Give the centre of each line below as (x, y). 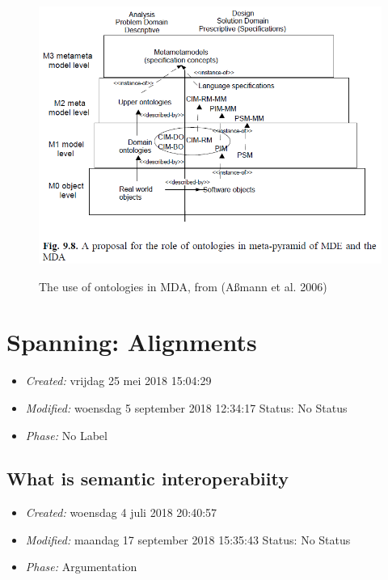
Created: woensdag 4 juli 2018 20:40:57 (121, 512)
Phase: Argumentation (81, 567)
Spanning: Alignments (132, 342)
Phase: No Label (66, 435)
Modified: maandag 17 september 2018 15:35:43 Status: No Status (188, 539)
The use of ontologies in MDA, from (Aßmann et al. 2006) (183, 286)
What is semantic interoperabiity (148, 478)
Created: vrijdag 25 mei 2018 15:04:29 (118, 381)
